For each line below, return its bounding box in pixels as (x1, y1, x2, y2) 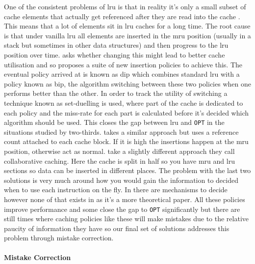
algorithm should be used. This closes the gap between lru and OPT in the (4, 117, 225, 127)
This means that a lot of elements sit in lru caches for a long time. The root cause (4, 21, 251, 31)
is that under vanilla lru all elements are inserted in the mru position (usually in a (4, 30, 251, 40)
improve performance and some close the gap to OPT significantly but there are (4, 204, 240, 214)
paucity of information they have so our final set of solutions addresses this (4, 223, 229, 233)
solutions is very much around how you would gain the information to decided (4, 175, 238, 185)
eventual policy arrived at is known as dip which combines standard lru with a (4, 69, 240, 79)
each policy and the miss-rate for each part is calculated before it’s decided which (4, 107, 249, 117)
